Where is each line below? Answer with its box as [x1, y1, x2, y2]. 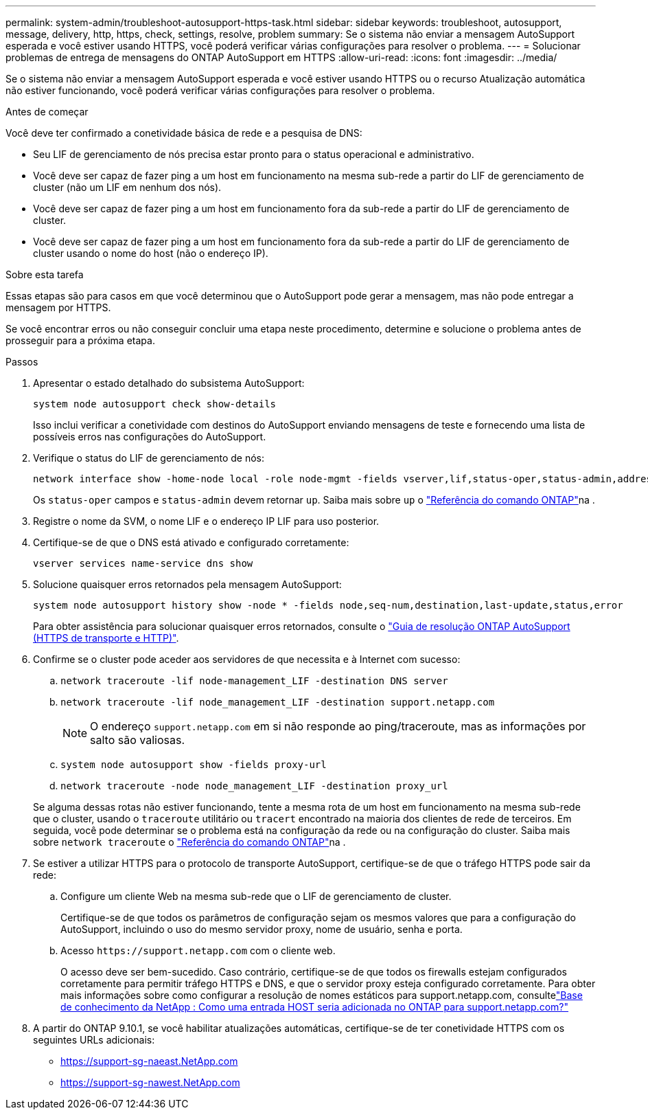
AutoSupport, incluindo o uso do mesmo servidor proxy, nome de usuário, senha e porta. [60, 923, 463, 935]
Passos [5, 356, 38, 368]
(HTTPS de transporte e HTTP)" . [33, 632, 179, 644]
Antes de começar [5, 106, 89, 117]
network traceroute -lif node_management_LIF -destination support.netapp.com [60, 697, 495, 708]
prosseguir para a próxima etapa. [5, 335, 155, 346]
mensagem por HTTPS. [5, 302, 111, 313]
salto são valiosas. [90, 733, 185, 747]
